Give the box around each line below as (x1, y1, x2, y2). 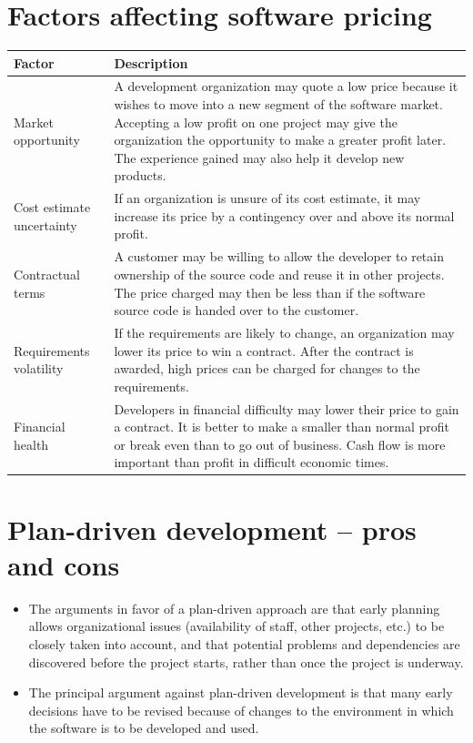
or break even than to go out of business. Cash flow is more (114, 434, 446, 453)
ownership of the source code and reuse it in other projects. (114, 264, 445, 283)
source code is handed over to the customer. (114, 300, 359, 320)
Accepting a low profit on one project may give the (114, 112, 398, 131)
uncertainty (14, 215, 77, 234)
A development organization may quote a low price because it (114, 76, 458, 96)
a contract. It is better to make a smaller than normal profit (114, 417, 449, 436)
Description (114, 53, 188, 72)
